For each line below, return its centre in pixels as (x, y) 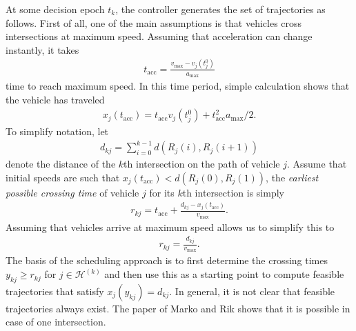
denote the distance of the (61, 164)
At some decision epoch (55, 9)
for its (162, 192)
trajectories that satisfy (55, 291)
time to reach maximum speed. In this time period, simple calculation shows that (178, 85)
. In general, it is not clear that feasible (252, 291)
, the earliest (292, 177)
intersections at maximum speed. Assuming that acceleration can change (159, 36)
